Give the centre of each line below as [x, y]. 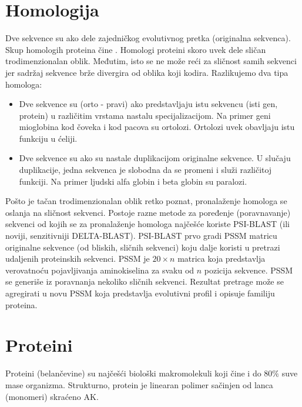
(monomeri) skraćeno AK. [52, 396]
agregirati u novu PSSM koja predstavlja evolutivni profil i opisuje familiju [140, 293]
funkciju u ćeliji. [48, 138]
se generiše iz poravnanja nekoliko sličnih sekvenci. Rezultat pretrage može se [145, 281]
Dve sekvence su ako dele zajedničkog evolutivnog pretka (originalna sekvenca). [148, 38]
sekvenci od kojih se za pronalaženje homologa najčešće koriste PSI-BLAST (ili [147, 224]
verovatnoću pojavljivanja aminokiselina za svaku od [100, 270]
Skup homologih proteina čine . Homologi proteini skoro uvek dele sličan [136, 49]
